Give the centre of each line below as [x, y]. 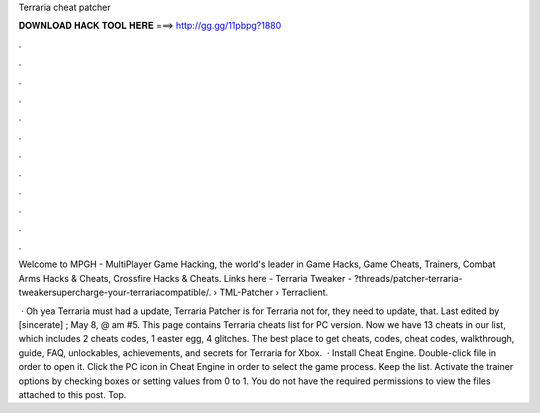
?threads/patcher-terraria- [408, 278]
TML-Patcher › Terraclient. [274, 292]
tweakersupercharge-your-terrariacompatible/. [115, 292]
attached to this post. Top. [72, 394]
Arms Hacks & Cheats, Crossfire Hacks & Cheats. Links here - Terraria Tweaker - [185, 278]
